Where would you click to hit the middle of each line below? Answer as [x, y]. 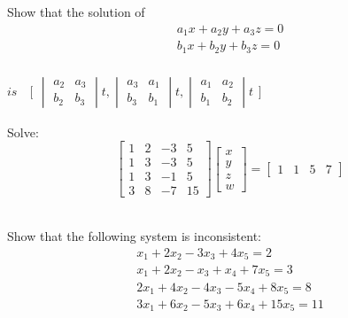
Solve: [23, 132]
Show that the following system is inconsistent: [134, 235]
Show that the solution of [76, 12]
